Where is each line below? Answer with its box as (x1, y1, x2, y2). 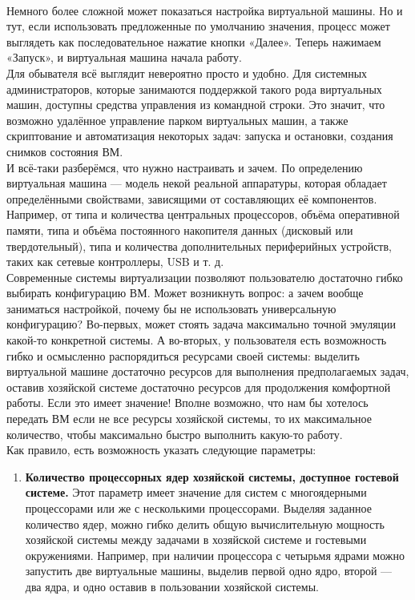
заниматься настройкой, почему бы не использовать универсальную (6, 300, 336, 316)
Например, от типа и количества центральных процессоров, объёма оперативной (6, 206, 400, 223)
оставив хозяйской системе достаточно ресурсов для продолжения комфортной (6, 378, 391, 395)
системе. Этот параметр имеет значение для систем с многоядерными (25, 484, 367, 501)
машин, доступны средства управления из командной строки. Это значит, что (6, 96, 385, 113)
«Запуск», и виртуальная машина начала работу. (6, 49, 242, 66)
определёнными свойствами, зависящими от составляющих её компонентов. (6, 190, 377, 207)
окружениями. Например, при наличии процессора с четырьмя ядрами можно (25, 546, 405, 563)
